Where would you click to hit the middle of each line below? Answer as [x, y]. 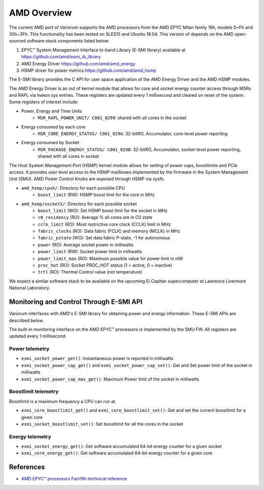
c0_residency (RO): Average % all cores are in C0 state [95, 217]
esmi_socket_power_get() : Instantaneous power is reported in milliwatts [97, 359]
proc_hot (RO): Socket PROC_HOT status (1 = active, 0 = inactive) [105, 265]
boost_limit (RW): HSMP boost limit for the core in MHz [96, 195]
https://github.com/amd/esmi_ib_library [61, 57]
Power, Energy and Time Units [52, 111]
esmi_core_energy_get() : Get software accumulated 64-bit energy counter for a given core [117, 453]
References [27, 467]
